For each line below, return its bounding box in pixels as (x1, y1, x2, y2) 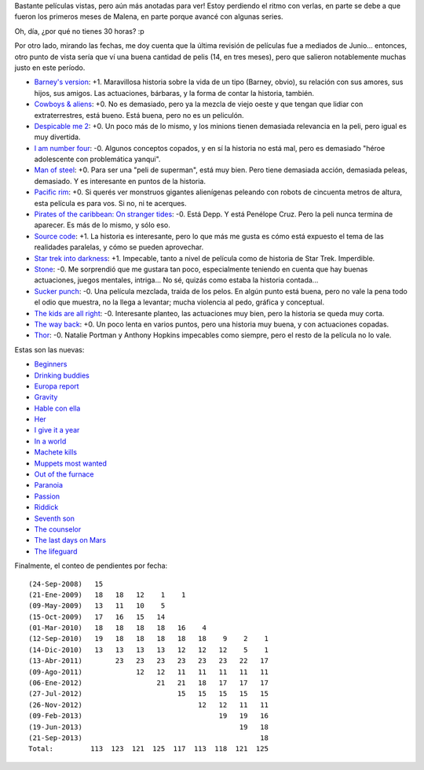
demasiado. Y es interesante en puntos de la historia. (34, 176, 207, 186)
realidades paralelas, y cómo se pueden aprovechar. (34, 242, 204, 252)
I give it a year (34, 426, 80, 435)
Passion (34, 492, 60, 501)
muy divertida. (34, 132, 81, 142)
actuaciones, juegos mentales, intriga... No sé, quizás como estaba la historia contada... (34, 275, 319, 285)
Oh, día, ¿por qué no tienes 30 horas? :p (14, 26, 144, 35)
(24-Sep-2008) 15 (28, 579, 104, 588)
